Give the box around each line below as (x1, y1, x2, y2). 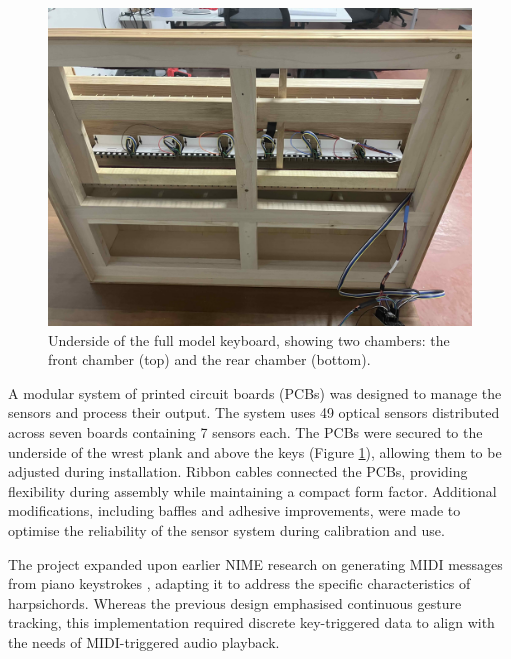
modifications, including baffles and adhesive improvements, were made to (8, 500, 461, 521)
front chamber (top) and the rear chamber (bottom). (48, 349, 371, 370)
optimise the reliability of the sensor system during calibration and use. (8, 519, 445, 540)
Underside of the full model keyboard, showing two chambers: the (48, 329, 450, 350)
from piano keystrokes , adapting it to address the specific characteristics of (8, 573, 471, 594)
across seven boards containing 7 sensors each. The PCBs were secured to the (8, 421, 483, 442)
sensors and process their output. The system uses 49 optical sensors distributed (8, 402, 500, 423)
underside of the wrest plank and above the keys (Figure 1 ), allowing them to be (8, 441, 502, 462)
